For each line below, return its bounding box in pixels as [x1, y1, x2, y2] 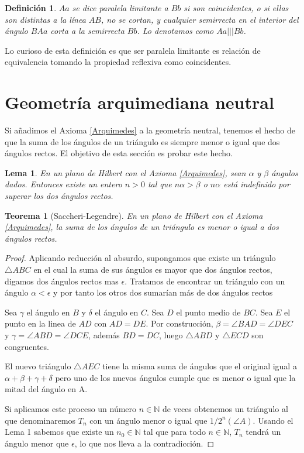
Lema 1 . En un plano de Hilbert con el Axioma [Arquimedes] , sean [5, 166, 246, 179]
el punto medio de [176, 306, 241, 318]
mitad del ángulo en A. [5, 383, 88, 395]
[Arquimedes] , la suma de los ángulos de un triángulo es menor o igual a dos [5, 221, 279, 233]
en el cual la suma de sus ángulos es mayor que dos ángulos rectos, [33, 263, 272, 276]
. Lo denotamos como [137, 25, 214, 37]
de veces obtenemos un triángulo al [163, 402, 288, 414]
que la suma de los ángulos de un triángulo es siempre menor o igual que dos [5, 135, 280, 147]
